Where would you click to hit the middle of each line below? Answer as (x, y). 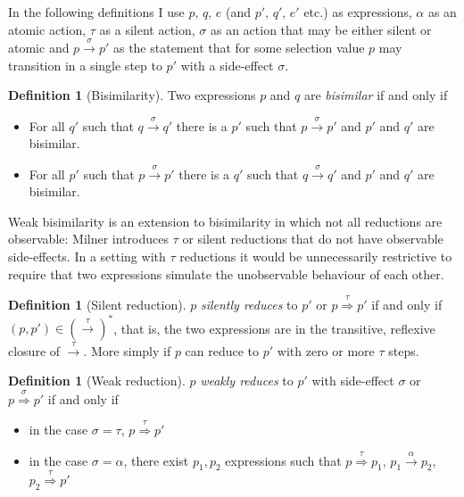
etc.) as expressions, (358, 12)
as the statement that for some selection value (239, 47)
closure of (34, 350)
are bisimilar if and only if (376, 95)
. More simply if (127, 350)
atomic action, (47, 29)
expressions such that (283, 460)
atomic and (39, 47)
